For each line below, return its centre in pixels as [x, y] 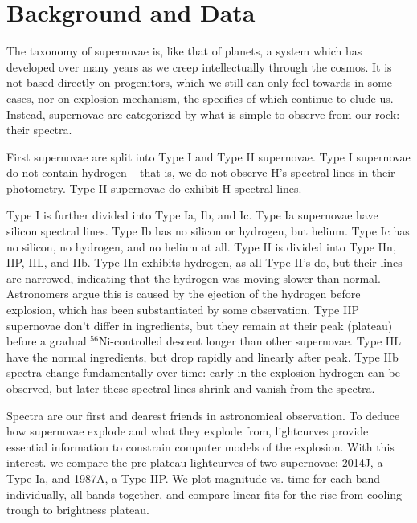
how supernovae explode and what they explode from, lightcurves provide [188, 431]
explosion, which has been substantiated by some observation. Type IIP [183, 310]
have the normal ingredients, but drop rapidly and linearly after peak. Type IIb [202, 356]
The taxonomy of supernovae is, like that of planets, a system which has [184, 51]
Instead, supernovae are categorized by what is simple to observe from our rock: [203, 114]
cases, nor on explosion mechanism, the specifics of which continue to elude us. [200, 98]
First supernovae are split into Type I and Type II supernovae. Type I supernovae [208, 156]
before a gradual [47, 341]
